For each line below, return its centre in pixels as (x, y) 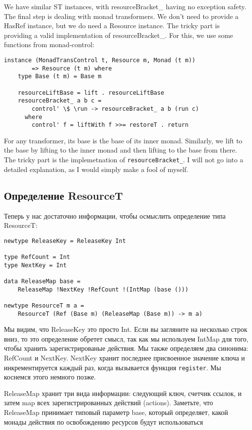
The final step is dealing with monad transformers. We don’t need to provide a (121, 16)
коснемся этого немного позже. (50, 377)
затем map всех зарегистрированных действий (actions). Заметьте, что (108, 403)
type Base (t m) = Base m (60, 77)
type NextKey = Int (35, 265)
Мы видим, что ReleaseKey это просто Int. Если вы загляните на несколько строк (126, 329)
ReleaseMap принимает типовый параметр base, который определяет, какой (116, 412)
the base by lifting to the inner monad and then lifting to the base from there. (121, 150)
